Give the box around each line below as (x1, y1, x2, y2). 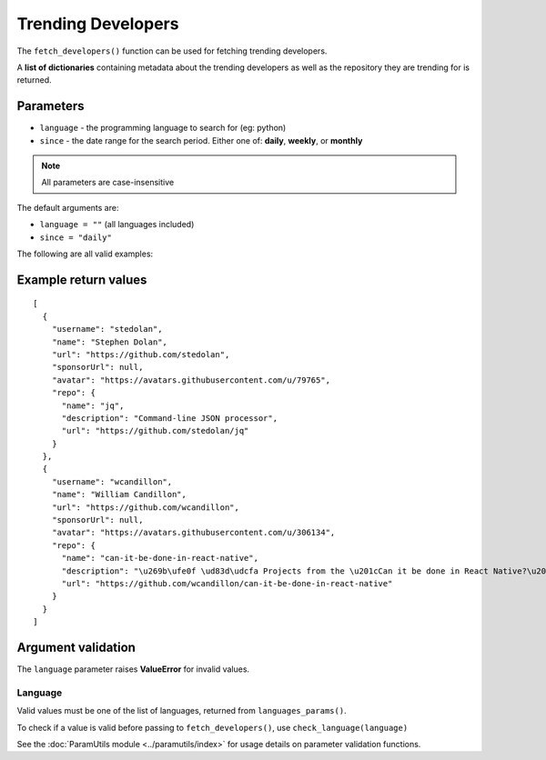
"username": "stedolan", (51, 324, 163, 335)
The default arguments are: (16, 202, 119, 213)
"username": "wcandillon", (51, 476, 173, 486)
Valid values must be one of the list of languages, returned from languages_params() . (16, 705, 347, 716)
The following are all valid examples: (16, 248, 154, 259)
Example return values (16, 272, 147, 287)
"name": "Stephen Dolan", (51, 336, 168, 347)
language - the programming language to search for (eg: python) (39, 123, 287, 134)
